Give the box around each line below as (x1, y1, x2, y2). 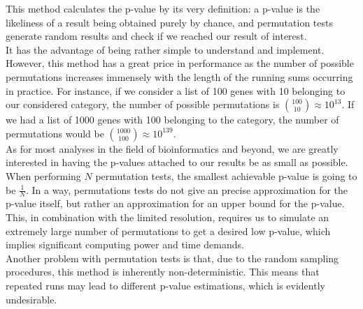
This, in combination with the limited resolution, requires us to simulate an (6, 209, 329, 224)
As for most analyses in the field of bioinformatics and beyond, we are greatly (6, 141, 339, 156)
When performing (6, 168, 81, 183)
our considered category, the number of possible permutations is (6, 97, 280, 112)
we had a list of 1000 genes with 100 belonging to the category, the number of (6, 112, 339, 127)
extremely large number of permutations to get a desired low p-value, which (6, 223, 331, 238)
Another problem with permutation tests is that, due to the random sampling (6, 250, 339, 265)
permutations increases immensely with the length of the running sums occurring (6, 69, 353, 84)
